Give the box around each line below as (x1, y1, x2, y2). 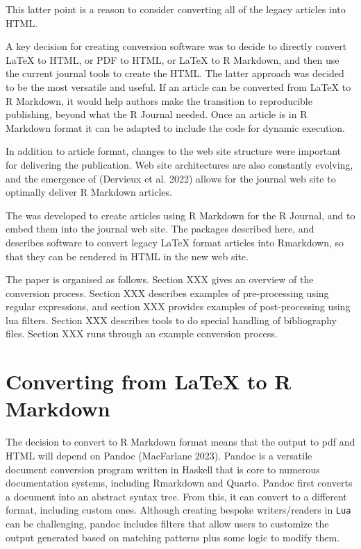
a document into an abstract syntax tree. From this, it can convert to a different (6, 489, 347, 503)
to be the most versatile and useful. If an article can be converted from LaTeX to (6, 79, 351, 94)
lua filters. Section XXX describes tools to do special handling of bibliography (6, 312, 337, 327)
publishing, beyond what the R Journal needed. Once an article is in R (6, 107, 308, 121)
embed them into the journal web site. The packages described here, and (6, 221, 314, 236)
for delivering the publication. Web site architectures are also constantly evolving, (6, 157, 353, 171)
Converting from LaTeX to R (6, 367, 292, 396)
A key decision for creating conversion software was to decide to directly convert (6, 39, 347, 53)
